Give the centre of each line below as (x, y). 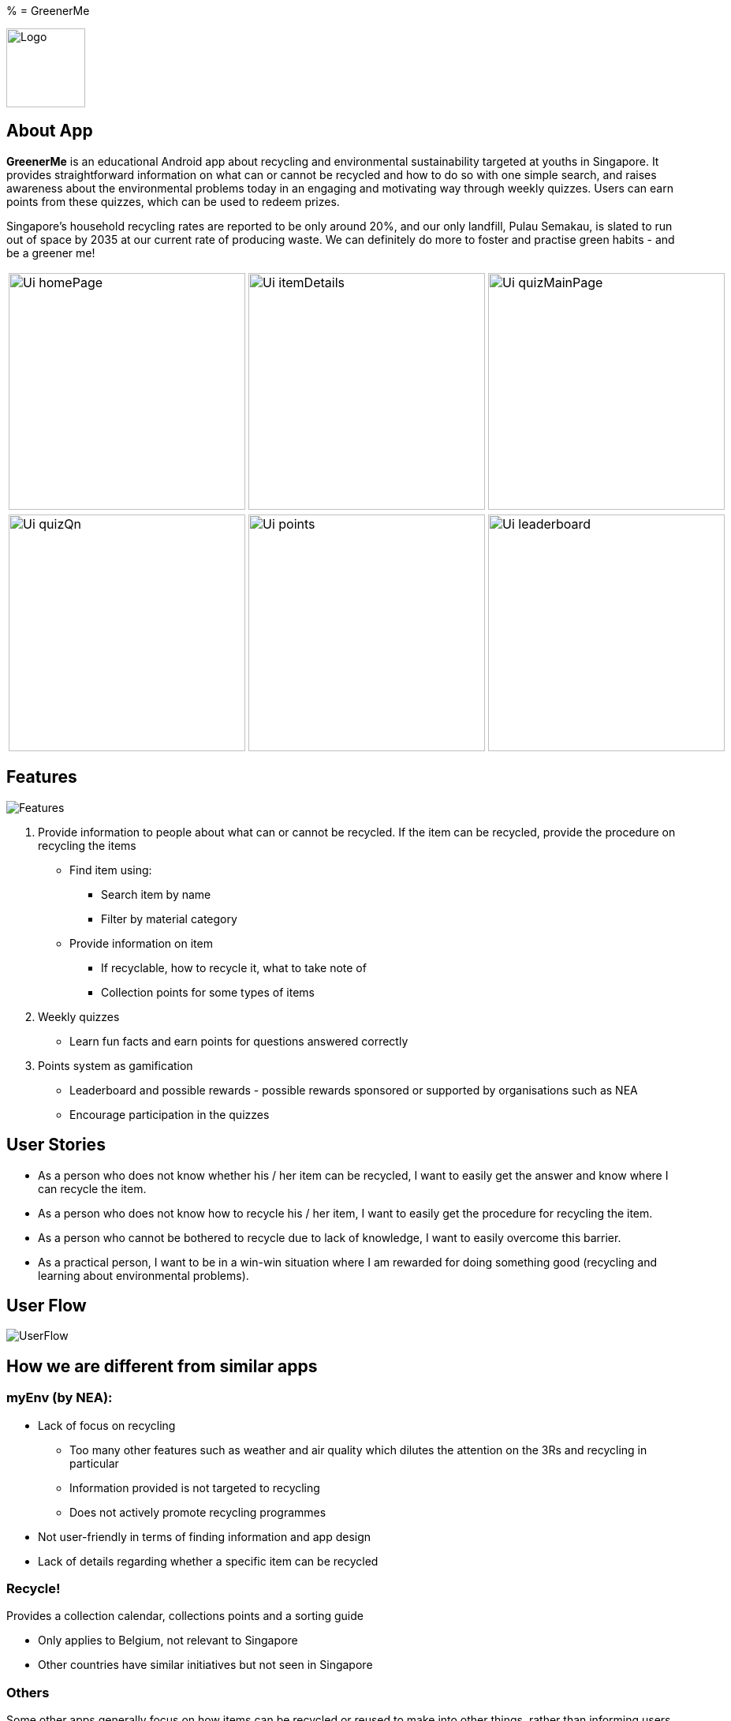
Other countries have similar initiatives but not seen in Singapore (205, 1665)
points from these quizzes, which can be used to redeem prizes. (173, 201)
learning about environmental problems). (144, 1275)
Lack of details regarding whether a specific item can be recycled (208, 1561)
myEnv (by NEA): (60, 1398)
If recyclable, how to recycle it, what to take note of (234, 967)
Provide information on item (141, 943)
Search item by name (156, 894)
